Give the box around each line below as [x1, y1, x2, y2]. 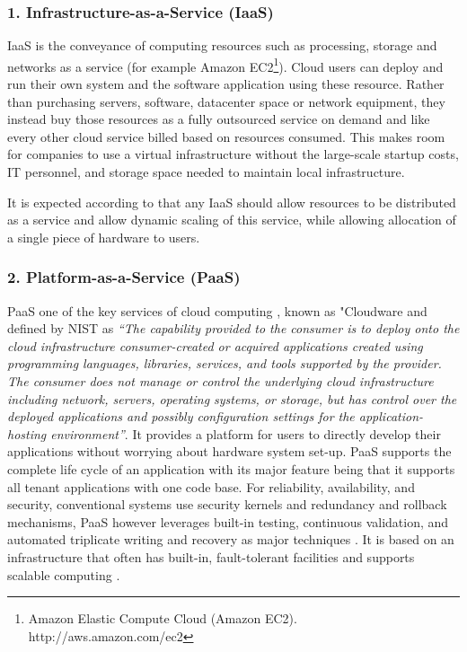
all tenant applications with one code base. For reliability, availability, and [7, 477, 415, 496]
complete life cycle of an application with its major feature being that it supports [7, 459, 455, 478]
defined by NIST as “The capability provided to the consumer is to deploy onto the [7, 319, 460, 338]
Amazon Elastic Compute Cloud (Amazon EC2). [28, 609, 297, 628]
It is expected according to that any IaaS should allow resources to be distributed [7, 192, 456, 211]
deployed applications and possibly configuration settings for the [7, 407, 355, 426]
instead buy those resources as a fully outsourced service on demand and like [7, 110, 430, 128]
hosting [7, 424, 47, 443]
